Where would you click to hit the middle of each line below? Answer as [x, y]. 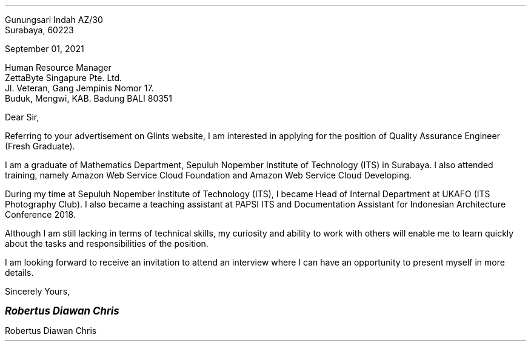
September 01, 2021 [45, 49]
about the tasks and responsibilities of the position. [107, 243]
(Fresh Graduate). [40, 146]
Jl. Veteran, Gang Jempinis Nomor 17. [79, 88]
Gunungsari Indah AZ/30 [54, 20]
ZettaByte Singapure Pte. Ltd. [64, 78]
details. [19, 273]
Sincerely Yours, [38, 291]
